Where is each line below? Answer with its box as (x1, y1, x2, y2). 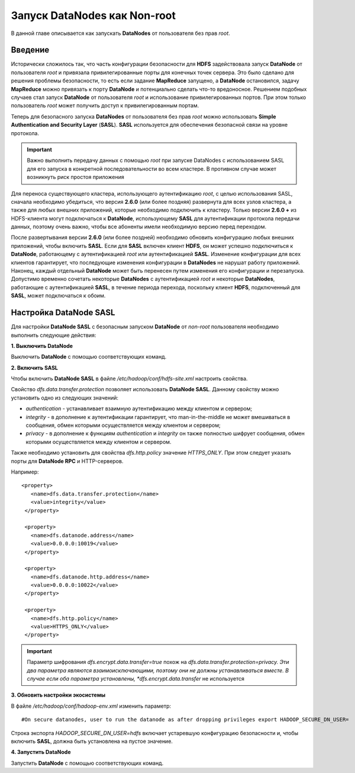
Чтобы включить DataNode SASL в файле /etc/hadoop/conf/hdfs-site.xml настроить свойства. (11, 375, 248, 382)
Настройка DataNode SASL (11, 308, 115, 318)
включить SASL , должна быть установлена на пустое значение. (11, 737, 173, 745)
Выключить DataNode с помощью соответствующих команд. (11, 353, 167, 360)
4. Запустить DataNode (11, 749, 71, 756)
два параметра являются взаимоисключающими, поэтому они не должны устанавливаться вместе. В (27, 667, 289, 674)
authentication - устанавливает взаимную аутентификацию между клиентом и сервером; (25, 405, 253, 412)
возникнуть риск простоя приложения (27, 174, 124, 181)
